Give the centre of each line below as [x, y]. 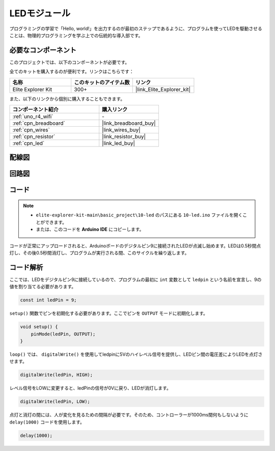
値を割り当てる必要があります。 [43, 287]
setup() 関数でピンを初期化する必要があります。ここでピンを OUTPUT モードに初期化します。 [109, 314]
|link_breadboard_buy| [129, 123]
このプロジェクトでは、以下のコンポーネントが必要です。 [70, 62]
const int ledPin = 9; [48, 300]
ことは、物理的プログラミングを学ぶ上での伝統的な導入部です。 [76, 35]
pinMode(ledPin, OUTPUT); [63, 334]
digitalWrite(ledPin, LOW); [55, 402]
